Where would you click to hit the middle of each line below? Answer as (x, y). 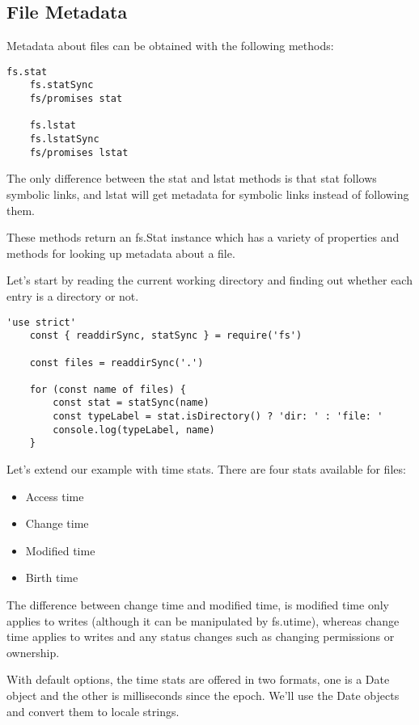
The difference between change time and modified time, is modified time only (198, 605)
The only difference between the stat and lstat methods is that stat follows (192, 178)
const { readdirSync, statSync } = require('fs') (166, 336)
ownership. (33, 652)
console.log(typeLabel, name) (134, 430)
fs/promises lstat (79, 152)
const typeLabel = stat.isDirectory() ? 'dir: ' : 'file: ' (218, 417)
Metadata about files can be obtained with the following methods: (170, 46)
